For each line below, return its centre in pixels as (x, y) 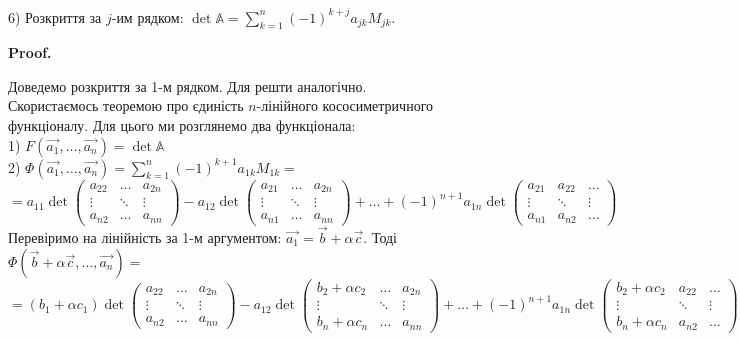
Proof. (30, 52)
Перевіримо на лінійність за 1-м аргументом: (145, 236)
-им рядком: (147, 16)
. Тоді (380, 236)
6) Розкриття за (55, 16)
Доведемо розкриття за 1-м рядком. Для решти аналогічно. (187, 85)
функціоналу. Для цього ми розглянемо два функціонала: (182, 125)
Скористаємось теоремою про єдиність (126, 105)
